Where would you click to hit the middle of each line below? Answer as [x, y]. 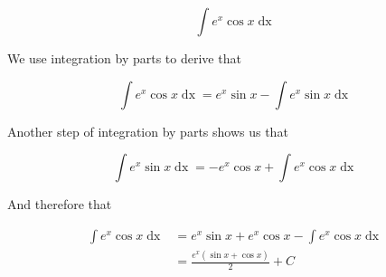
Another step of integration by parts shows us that [148, 131]
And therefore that [60, 204]
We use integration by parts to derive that [124, 58]
